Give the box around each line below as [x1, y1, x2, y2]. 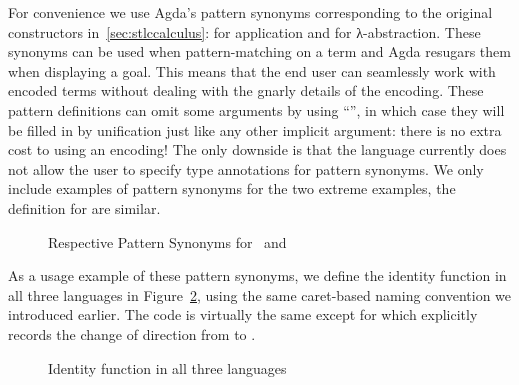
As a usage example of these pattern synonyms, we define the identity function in [8, 265, 507, 286]
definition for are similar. [8, 197, 161, 218]
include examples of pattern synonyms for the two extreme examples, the [8, 178, 456, 199]
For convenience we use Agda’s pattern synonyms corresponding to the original [8, 2, 493, 22]
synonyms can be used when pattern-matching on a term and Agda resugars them [8, 41, 511, 62]
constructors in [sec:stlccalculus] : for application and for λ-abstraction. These [8, 21, 481, 42]
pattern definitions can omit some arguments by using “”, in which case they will [8, 99, 505, 120]
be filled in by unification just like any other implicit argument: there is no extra [8, 119, 502, 140]
